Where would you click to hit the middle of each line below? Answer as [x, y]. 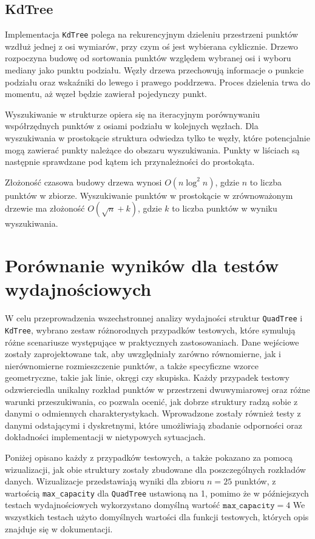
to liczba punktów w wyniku [225, 208]
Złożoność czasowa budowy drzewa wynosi [83, 182]
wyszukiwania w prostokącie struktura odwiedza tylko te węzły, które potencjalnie [157, 138]
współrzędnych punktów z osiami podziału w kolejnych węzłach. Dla [132, 126]
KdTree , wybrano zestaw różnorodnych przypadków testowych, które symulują [150, 330]
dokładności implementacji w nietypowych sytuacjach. [105, 437]
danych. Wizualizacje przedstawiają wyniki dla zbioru [105, 481]
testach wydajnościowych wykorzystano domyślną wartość [113, 505]
